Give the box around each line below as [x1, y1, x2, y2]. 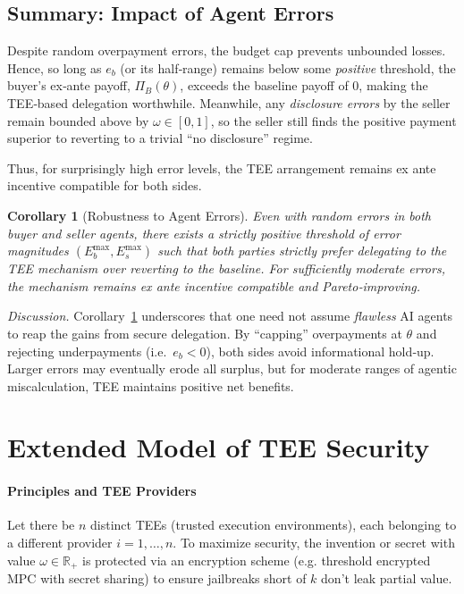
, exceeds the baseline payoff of [180, 76, 349, 95]
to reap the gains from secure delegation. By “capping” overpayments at [7, 323, 402, 342]
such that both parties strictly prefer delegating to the [157, 241, 447, 260]
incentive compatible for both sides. [7, 176, 202, 195]
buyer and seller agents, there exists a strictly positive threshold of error [7, 223, 401, 242]
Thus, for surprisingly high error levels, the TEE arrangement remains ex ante [7, 158, 436, 177]
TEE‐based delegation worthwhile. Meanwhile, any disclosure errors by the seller [7, 93, 451, 112]
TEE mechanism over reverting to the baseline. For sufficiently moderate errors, [7, 259, 445, 278]
